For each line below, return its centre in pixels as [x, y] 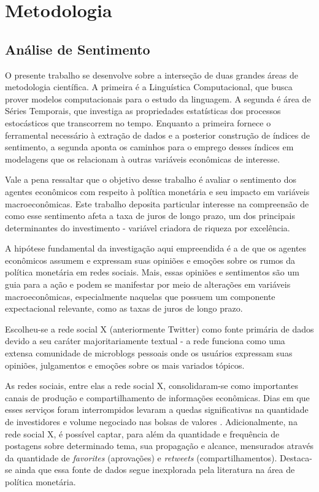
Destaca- [296, 457]
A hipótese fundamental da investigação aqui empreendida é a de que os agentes [156, 248]
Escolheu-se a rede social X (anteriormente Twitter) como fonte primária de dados [159, 329]
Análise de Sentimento [78, 49]
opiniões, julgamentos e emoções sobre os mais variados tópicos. [125, 365]
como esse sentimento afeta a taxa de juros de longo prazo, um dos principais [150, 216]
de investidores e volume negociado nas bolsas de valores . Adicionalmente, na [151, 422]
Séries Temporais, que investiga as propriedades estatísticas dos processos [143, 111]
